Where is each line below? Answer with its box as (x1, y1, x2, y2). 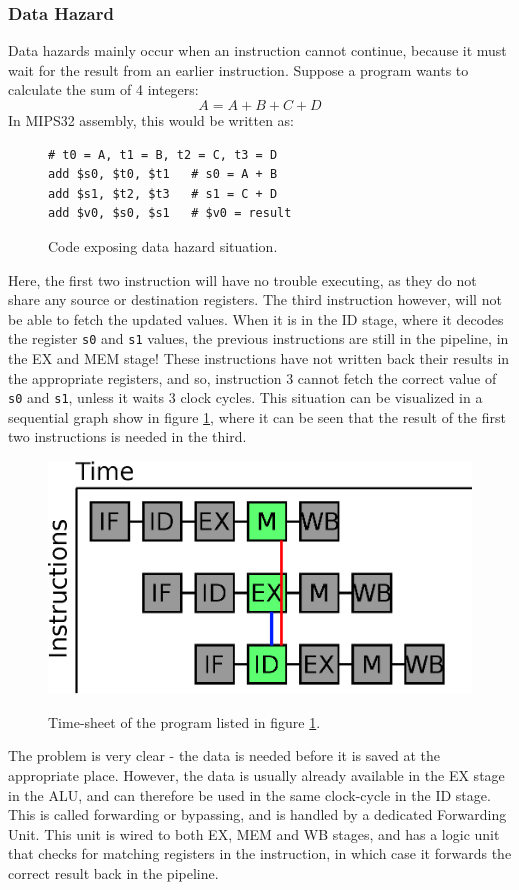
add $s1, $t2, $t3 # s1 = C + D (48, 186, 278, 201)
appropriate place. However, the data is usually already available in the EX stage (8, 765, 505, 786)
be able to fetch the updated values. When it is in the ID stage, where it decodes (8, 308, 504, 329)
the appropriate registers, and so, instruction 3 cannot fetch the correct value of (8, 367, 497, 388)
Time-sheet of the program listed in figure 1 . (48, 711, 321, 732)
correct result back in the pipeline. (8, 863, 219, 883)
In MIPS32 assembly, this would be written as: (8, 110, 294, 130)
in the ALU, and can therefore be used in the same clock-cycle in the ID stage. (8, 784, 491, 805)
